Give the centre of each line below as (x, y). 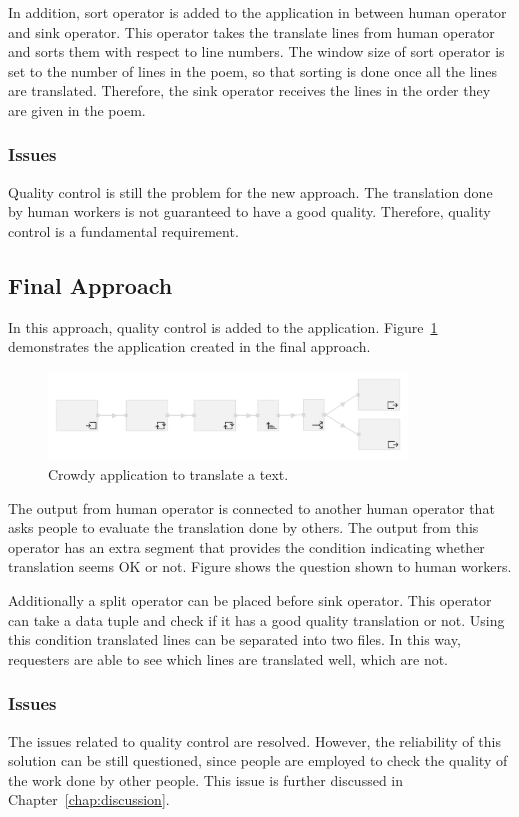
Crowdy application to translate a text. (168, 473)
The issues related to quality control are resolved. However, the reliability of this (254, 740)
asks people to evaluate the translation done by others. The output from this (243, 527)
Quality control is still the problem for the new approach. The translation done (250, 191)
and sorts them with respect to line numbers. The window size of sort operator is (256, 51)
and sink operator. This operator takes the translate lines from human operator (251, 31)
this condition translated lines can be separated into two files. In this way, (234, 639)
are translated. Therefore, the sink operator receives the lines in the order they (249, 90)
